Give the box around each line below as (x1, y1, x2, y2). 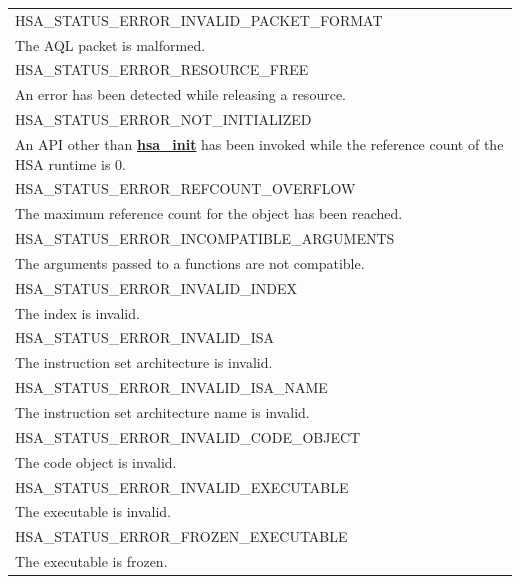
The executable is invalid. (15, 501, 172, 522)
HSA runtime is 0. (15, 153, 126, 174)
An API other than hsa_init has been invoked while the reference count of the (15, 133, 504, 154)
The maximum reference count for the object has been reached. (15, 203, 403, 224)
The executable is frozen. (15, 551, 168, 572)
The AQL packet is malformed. (15, 34, 206, 55)
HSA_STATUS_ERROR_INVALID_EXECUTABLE (15, 476, 349, 497)
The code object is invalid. (15, 451, 177, 472)
